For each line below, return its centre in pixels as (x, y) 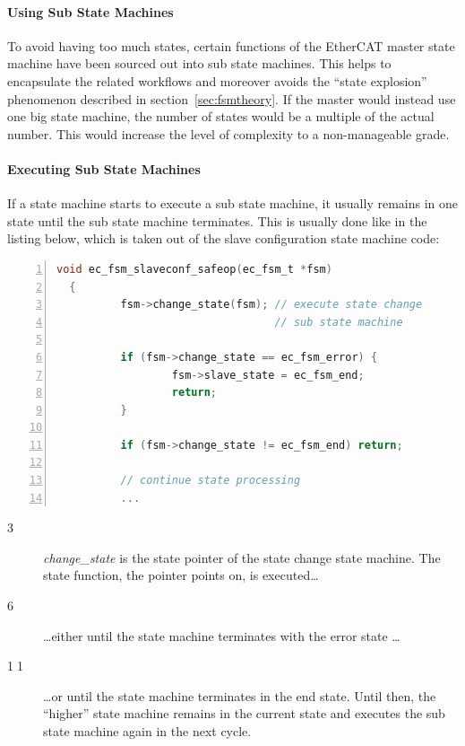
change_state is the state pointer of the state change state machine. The (242, 557)
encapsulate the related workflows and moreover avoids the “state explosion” (217, 80)
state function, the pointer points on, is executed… (181, 575)
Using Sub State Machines (90, 11)
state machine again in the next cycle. (147, 731)
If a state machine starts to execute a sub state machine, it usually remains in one (232, 203)
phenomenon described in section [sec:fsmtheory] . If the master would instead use (232, 98)
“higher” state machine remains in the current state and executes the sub (244, 713)
